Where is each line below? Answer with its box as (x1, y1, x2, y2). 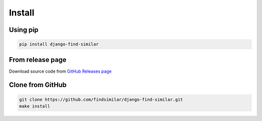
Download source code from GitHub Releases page (9, 68, 112, 74)
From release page (9, 56, 66, 64)
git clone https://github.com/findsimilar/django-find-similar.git (19, 97, 183, 102)
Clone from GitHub (9, 81, 67, 89)
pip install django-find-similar (19, 42, 99, 47)
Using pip (9, 26, 39, 34)
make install (19, 104, 50, 109)
